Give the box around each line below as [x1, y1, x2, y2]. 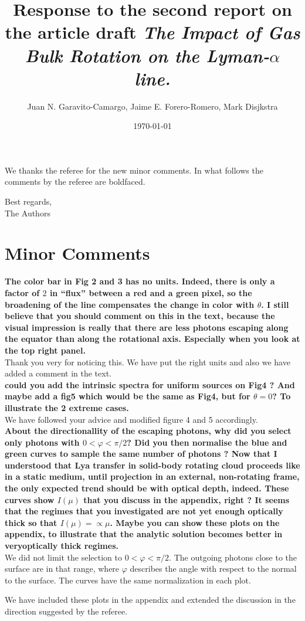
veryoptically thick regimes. [5, 539, 118, 552]
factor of [5, 286, 40, 298]
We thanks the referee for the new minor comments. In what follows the [5, 164, 263, 176]
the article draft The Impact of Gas [5, 20, 300, 45]
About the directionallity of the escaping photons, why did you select [5, 425, 292, 437]
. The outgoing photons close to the [169, 551, 297, 563]
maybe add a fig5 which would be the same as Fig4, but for [5, 390, 250, 402]
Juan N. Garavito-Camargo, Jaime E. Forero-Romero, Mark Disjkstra [27, 100, 278, 112]
